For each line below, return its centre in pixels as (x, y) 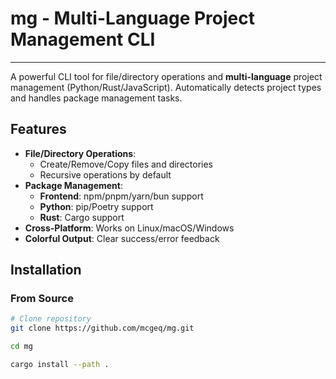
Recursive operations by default (105, 174)
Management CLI (83, 39)
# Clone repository (51, 319)
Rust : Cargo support (82, 217)
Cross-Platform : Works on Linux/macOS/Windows (129, 228)
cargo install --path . (60, 365)
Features (38, 129)
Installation (46, 270)
